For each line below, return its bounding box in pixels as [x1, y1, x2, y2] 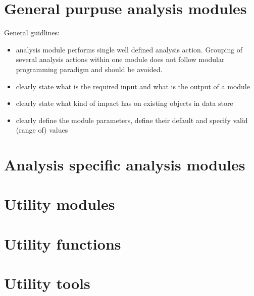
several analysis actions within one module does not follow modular [16, 54, 225, 65]
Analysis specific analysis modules [4, 154, 245, 175]
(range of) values [16, 125, 68, 135]
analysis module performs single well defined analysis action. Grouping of [16, 44, 243, 54]
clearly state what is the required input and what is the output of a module [16, 81, 250, 91]
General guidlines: [4, 27, 60, 38]
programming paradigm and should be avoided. [16, 64, 163, 74]
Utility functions [4, 233, 121, 254]
